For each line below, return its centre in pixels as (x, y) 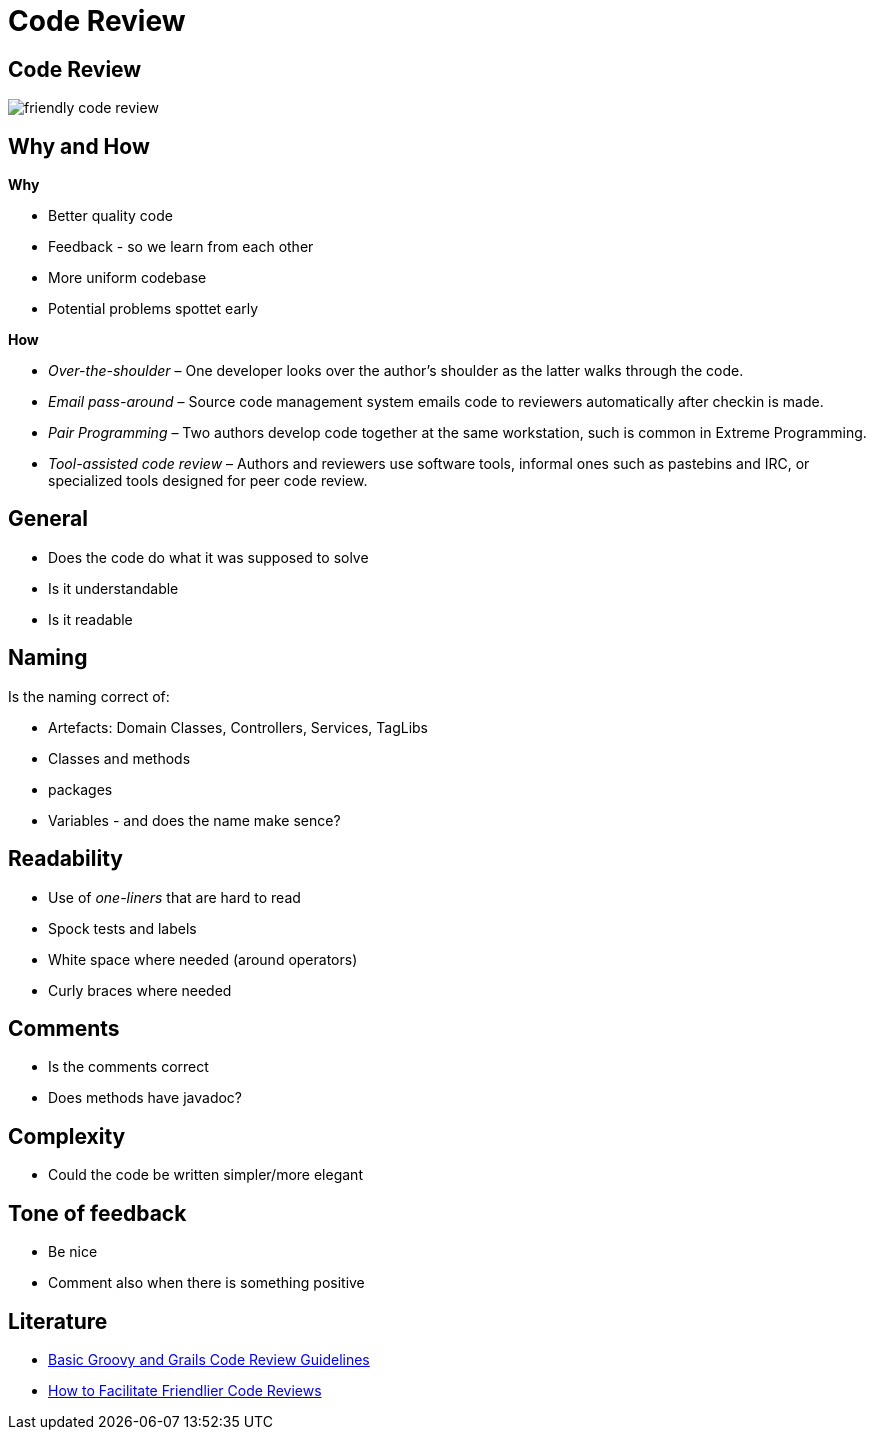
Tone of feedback (97, 1213)
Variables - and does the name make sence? (194, 820)
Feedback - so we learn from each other (181, 247)
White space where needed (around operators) (203, 959)
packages (80, 789)
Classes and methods (119, 758)
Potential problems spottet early (153, 309)
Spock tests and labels (122, 928)
